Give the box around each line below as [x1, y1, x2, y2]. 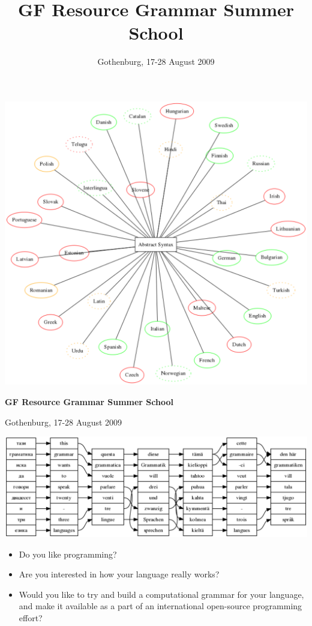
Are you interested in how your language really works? [19, 568, 220, 580]
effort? [19, 611, 43, 624]
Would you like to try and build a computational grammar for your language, [19, 588, 304, 600]
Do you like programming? [19, 547, 117, 560]
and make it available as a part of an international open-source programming [19, 600, 302, 612]
